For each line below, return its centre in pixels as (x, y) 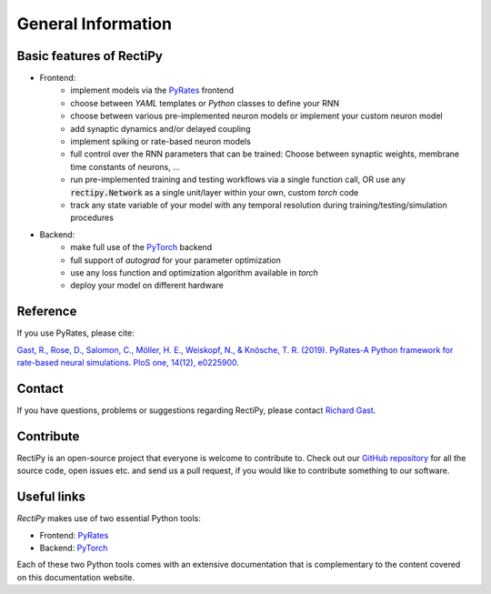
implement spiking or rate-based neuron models (161, 142)
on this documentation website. (76, 577)
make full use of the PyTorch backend (141, 247)
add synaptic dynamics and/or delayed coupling (160, 128)
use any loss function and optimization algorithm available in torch (194, 272)
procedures (92, 217)
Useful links (51, 497)
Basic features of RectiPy (90, 56)
